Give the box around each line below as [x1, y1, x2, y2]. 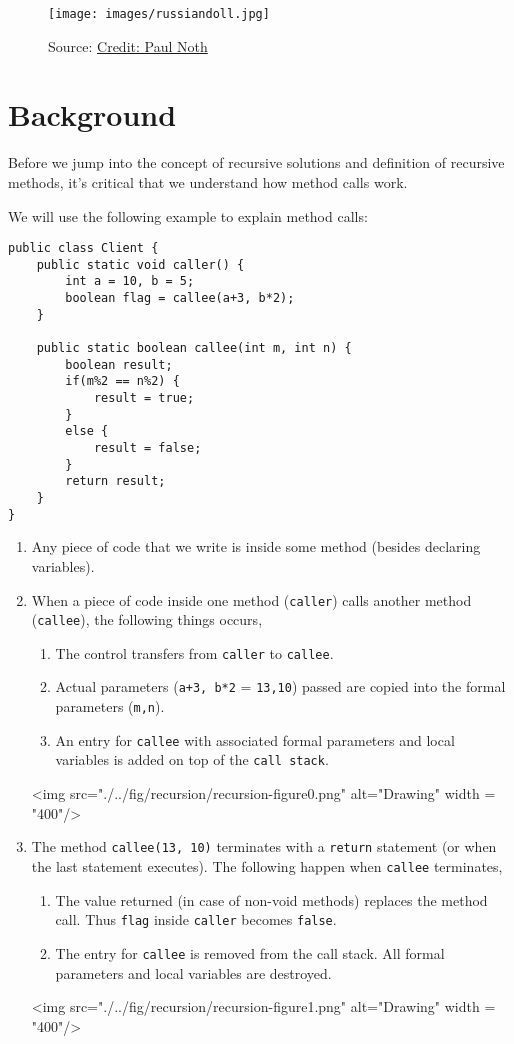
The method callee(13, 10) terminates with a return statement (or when [31, 836, 497, 857]
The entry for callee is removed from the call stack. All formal [55, 942, 445, 963]
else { [65, 424, 109, 439]
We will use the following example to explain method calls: [8, 205, 368, 226]
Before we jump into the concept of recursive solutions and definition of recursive [8, 152, 505, 173]
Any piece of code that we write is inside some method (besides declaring [31, 536, 481, 557]
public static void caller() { [36, 257, 245, 272]
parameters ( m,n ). [55, 696, 165, 717]
